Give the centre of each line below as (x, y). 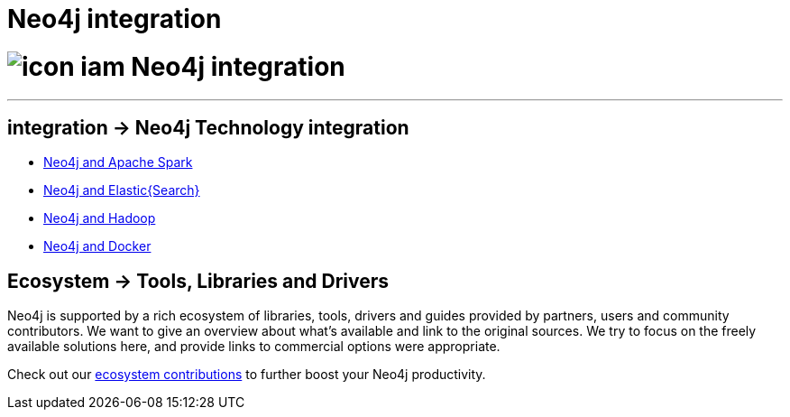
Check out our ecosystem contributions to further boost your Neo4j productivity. (247, 375)
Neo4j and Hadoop (100, 218)
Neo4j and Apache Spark (118, 162)
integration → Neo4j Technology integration (208, 127)
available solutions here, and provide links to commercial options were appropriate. (254, 347)
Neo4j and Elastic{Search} (122, 190)
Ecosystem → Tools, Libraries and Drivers (198, 281)
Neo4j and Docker (97, 246)
